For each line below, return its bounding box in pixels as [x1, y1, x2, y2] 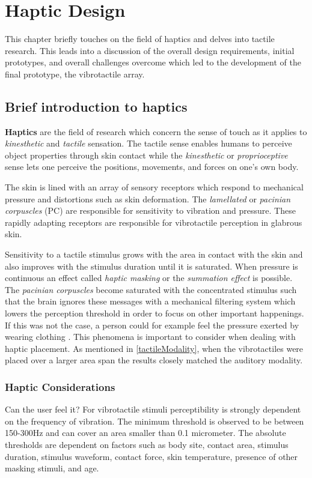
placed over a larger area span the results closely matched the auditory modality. [5, 354, 303, 366]
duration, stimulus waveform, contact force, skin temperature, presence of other [5, 450, 298, 462]
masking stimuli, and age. [5, 462, 99, 474]
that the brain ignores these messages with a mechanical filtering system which [5, 295, 296, 307]
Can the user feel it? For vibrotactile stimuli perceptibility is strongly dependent [5, 403, 301, 416]
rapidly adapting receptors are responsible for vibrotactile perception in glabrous [5, 216, 302, 228]
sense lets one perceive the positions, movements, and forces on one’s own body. [5, 160, 299, 173]
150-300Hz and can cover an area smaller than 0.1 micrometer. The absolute [5, 426, 286, 439]
